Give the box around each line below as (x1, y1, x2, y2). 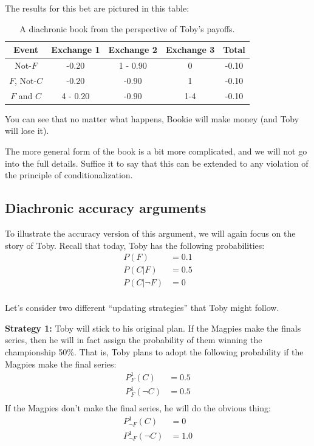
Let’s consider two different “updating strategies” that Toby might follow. (5, 301, 279, 314)
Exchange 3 (165, 43, 215, 56)
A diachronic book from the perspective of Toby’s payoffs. (19, 22, 235, 35)
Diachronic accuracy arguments (5, 198, 206, 217)
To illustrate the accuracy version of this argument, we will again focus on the (5, 226, 296, 239)
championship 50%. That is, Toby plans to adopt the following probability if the (5, 346, 304, 358)
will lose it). (5, 124, 49, 137)
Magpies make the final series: (5, 357, 117, 370)
